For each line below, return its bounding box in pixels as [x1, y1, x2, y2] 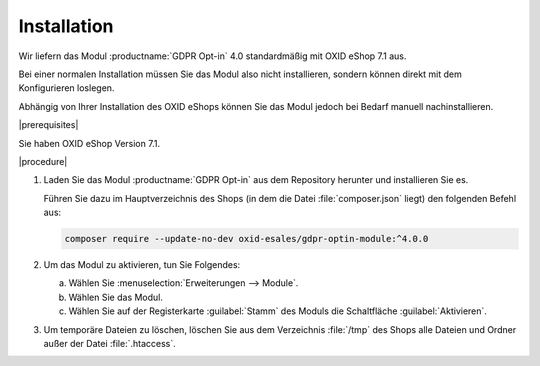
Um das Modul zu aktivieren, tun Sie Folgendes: [43, 259, 241, 271]
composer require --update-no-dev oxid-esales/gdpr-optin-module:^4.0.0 [64, 233, 429, 245]
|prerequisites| [18, 119, 79, 131]
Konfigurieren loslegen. [18, 82, 115, 94]
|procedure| [18, 155, 68, 167]
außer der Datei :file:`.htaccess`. [43, 337, 176, 349]
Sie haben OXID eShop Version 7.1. [18, 137, 160, 149]
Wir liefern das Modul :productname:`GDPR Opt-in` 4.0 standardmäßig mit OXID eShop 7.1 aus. [18, 50, 407, 62]
